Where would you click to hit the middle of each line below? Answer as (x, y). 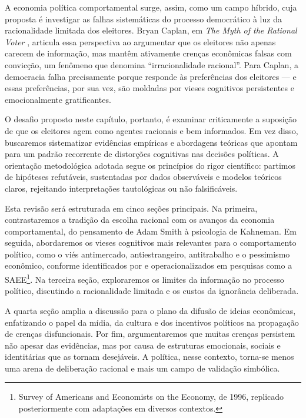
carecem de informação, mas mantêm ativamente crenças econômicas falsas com (148, 53)
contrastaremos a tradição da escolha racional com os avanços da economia (140, 220)
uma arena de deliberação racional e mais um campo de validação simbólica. (142, 368)
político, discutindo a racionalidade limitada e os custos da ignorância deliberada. (152, 291)
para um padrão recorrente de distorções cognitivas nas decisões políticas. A (142, 154)
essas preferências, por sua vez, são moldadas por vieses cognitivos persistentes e (149, 88)
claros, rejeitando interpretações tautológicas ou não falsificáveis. (121, 188)
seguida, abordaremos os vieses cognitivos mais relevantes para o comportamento (151, 243)
